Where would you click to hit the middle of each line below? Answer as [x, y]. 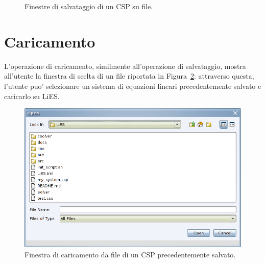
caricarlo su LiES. [32, 96]
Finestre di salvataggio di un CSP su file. [89, 6]
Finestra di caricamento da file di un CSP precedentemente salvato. [130, 254]
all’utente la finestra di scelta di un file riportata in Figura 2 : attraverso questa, [129, 76]
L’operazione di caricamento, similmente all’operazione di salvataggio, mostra [125, 66]
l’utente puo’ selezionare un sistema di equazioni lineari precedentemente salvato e [133, 86]
